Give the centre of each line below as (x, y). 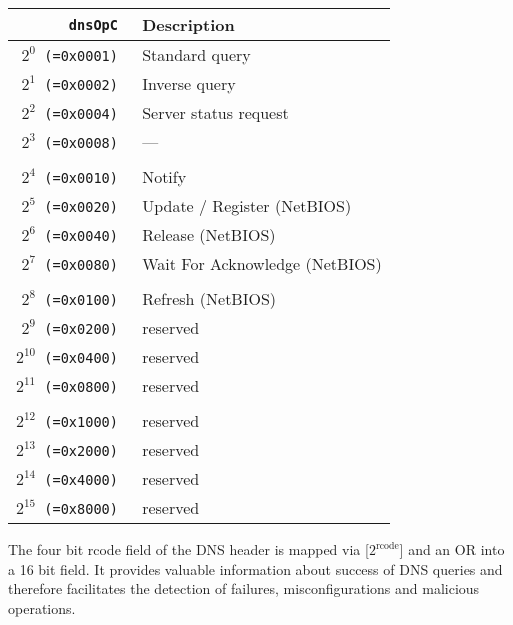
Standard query (196, 54)
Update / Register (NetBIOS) (247, 205)
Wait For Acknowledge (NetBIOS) (262, 263)
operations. (42, 607)
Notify (164, 176)
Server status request (215, 112)
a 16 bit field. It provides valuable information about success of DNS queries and (255, 568)
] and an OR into (452, 549)
